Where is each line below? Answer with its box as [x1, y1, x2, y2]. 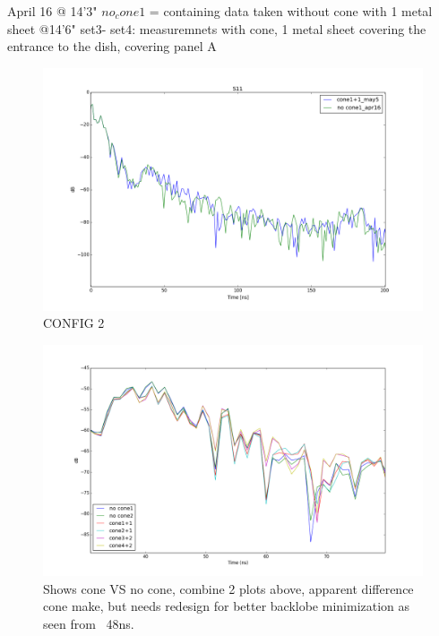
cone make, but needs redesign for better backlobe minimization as [43, 597, 410, 615]
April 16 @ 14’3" [7, 2, 98, 20]
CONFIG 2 [43, 314, 105, 332]
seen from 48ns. [43, 614, 134, 632]
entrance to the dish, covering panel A [7, 37, 217, 56]
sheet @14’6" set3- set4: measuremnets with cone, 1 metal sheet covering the [7, 19, 426, 38]
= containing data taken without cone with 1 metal [149, 2, 433, 20]
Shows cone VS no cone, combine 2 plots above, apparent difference [43, 579, 414, 597]
